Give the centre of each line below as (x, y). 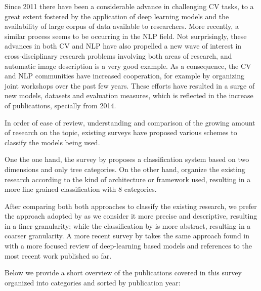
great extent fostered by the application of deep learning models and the (117, 16)
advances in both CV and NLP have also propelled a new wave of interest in (123, 46)
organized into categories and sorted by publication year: (93, 282)
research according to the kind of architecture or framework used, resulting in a (128, 179)
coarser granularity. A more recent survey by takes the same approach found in (127, 236)
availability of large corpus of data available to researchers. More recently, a (122, 26)
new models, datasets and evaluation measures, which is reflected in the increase (129, 95)
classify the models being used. (52, 142)
